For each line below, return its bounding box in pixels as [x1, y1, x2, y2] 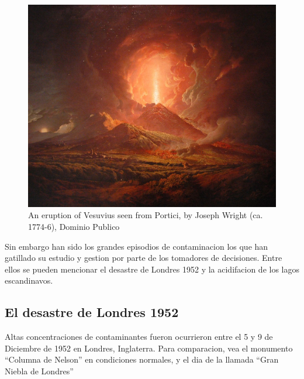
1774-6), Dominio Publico [28, 220, 120, 232]
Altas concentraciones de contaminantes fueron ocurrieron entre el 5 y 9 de [5, 330, 273, 343]
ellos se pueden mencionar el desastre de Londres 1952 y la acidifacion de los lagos [5, 263, 300, 275]
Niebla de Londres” [5, 364, 74, 377]
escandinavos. [5, 274, 53, 287]
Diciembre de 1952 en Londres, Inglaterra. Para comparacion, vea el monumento [5, 342, 293, 354]
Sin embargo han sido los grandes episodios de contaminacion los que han [5, 240, 268, 252]
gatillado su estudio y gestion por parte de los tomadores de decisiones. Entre [5, 251, 282, 264]
